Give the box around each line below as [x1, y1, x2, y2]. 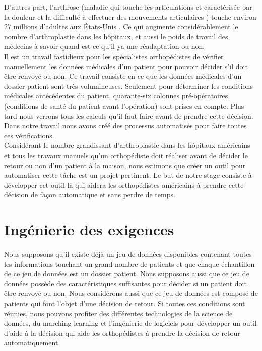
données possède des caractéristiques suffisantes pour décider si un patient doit [4, 278, 247, 288]
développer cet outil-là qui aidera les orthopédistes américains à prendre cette [4, 179, 244, 190]
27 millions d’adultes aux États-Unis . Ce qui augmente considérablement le [4, 21, 238, 32]
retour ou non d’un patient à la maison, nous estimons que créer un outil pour [4, 160, 246, 170]
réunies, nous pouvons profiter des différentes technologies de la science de [4, 308, 233, 318]
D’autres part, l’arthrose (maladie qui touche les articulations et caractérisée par [4, 2, 252, 12]
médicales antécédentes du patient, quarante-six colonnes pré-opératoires [4, 90, 228, 101]
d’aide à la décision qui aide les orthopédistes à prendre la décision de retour [4, 327, 240, 338]
